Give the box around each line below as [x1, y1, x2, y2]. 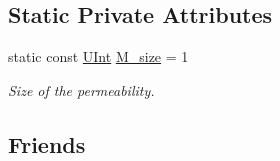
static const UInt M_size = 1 [8, 46, 189, 67]
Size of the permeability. [8, 79, 155, 100]
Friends [8, 128, 86, 159]
